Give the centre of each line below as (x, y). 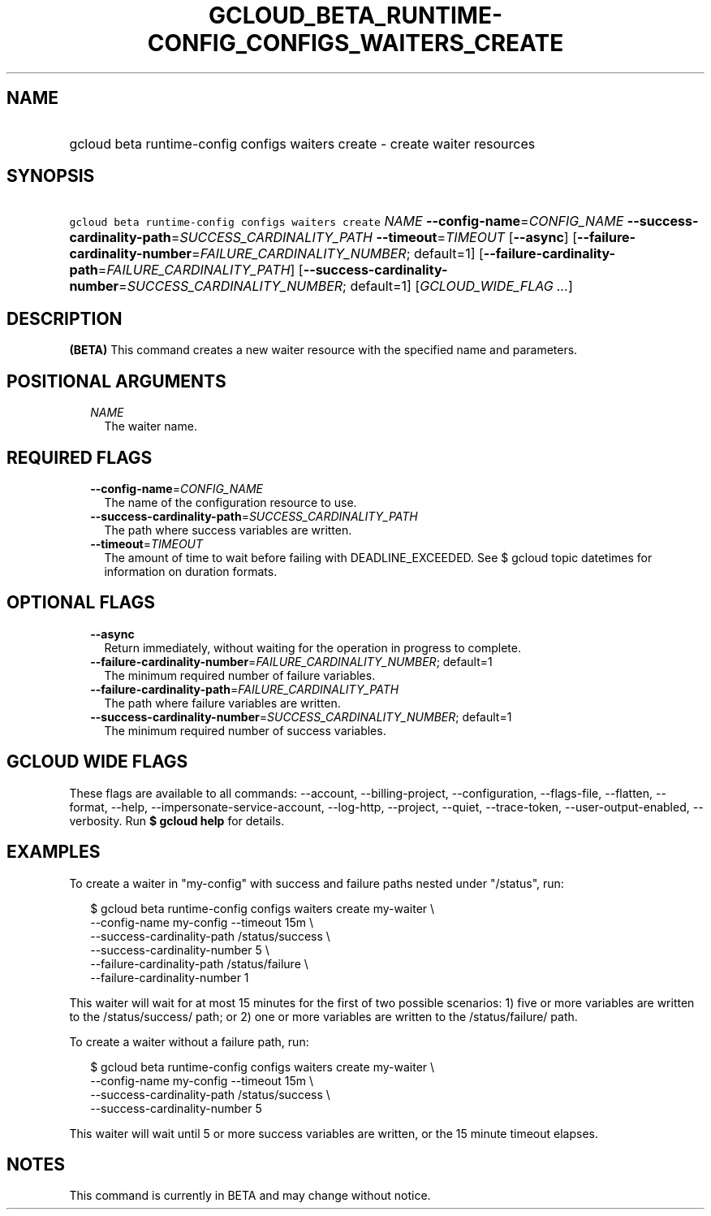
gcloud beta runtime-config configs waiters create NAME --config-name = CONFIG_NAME (347, 221)
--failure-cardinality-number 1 (170, 977)
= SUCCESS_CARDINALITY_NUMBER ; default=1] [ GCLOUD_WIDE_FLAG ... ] (346, 286)
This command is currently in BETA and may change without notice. (250, 1196)
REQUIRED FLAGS (80, 457)
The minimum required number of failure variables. (240, 675)
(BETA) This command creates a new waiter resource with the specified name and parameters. (323, 350)
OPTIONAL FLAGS (81, 603)
